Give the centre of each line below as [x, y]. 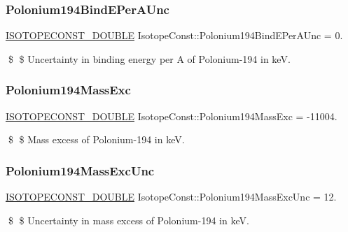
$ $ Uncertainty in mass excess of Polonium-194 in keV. [128, 220]
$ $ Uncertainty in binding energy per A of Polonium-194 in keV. [149, 58]
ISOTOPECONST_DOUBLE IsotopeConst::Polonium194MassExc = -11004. [172, 116]
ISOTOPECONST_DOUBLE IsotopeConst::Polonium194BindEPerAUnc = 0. [174, 35]
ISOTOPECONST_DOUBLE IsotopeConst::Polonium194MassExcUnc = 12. [171, 197]
